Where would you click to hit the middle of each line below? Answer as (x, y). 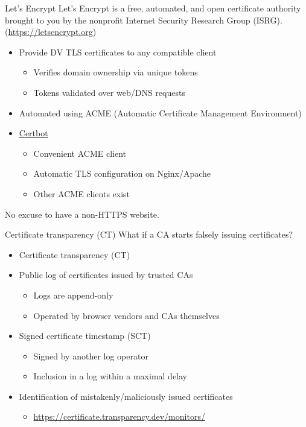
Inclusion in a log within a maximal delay (110, 376)
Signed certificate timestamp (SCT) (85, 336)
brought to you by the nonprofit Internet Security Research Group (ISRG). (144, 20)
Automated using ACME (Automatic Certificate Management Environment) (160, 112)
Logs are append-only (73, 295)
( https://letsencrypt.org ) (51, 32)
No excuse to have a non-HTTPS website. (82, 214)
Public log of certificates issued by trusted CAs (106, 275)
